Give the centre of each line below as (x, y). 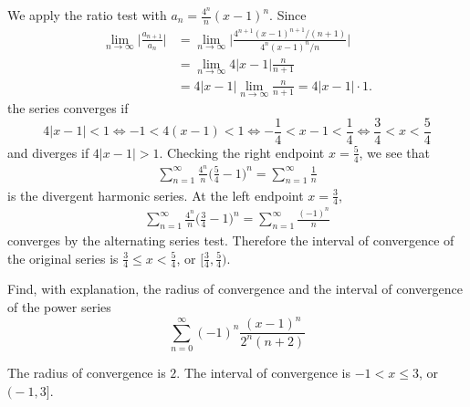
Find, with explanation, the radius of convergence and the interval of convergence (235, 289)
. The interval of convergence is (264, 372)
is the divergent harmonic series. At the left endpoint (156, 195)
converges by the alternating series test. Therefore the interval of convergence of (231, 240)
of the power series (59, 307)
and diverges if (48, 152)
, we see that (394, 152)
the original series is (63, 258)
